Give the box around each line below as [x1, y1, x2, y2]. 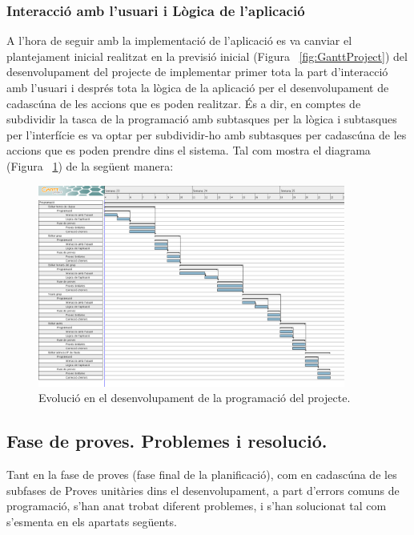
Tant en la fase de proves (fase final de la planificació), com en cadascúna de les [6, 466, 397, 483]
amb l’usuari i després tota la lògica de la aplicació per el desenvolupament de [6, 79, 389, 95]
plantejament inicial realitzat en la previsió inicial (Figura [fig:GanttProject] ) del [6, 47, 408, 64]
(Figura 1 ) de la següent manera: [6, 157, 174, 174]
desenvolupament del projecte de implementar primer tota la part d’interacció [6, 63, 388, 80]
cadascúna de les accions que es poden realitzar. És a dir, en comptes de [6, 95, 361, 111]
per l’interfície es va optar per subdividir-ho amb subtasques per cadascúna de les [6, 126, 407, 143]
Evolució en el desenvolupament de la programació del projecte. [38, 389, 351, 406]
